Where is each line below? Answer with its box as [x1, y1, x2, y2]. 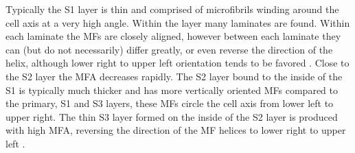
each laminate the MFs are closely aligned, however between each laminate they [5, 29, 341, 43]
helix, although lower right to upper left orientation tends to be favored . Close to [5, 56, 350, 70]
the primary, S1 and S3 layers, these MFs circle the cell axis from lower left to [5, 96, 334, 110]
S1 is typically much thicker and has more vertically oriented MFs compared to [5, 82, 338, 97]
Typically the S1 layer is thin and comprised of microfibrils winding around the [5, 2, 339, 16]
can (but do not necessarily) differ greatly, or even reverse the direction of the [5, 42, 333, 56]
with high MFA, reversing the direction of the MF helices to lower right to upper [5, 123, 346, 137]
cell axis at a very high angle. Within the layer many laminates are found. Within [5, 15, 350, 30]
